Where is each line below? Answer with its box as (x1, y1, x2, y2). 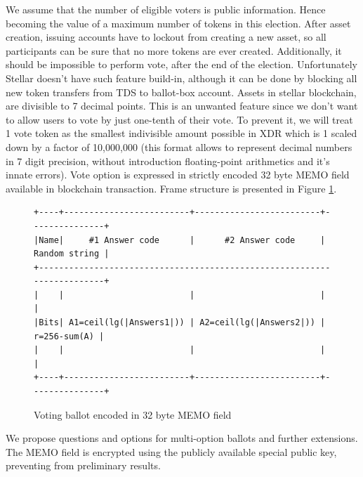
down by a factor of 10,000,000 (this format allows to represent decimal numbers (6, 139, 352, 154)
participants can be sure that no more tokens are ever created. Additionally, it (6, 43, 342, 58)
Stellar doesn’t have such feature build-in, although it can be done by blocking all (6, 70, 357, 85)
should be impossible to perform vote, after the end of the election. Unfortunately (6, 57, 357, 72)
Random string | (34, 249, 110, 259)
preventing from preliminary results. (6, 458, 161, 473)
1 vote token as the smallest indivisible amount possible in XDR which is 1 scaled (6, 126, 357, 141)
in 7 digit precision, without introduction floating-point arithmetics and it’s (6, 153, 330, 168)
